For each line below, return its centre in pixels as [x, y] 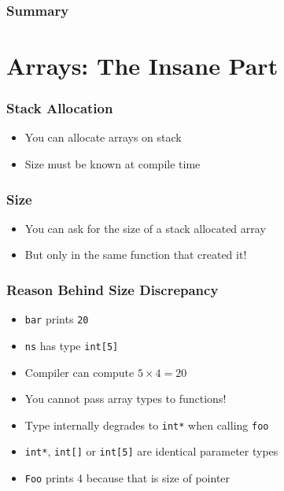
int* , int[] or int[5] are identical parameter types [151, 451]
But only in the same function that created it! [136, 255]
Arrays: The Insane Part [142, 66]
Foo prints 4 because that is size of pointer [127, 478]
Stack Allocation [60, 108]
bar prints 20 [57, 319]
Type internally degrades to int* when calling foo [147, 425]
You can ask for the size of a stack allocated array [145, 228]
